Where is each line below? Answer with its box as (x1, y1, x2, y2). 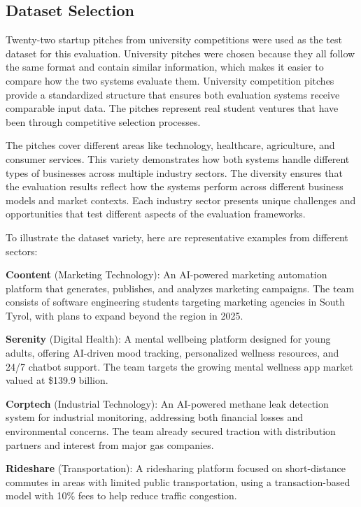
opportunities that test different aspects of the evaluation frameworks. (6, 206, 306, 221)
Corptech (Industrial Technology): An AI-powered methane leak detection (6, 396, 329, 410)
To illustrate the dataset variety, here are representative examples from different (6, 229, 348, 244)
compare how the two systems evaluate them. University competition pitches (6, 73, 334, 87)
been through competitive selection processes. (6, 114, 201, 129)
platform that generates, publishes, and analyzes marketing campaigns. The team (6, 280, 355, 295)
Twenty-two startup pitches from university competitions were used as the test (6, 32, 342, 47)
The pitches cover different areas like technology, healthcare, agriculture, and (6, 138, 335, 152)
